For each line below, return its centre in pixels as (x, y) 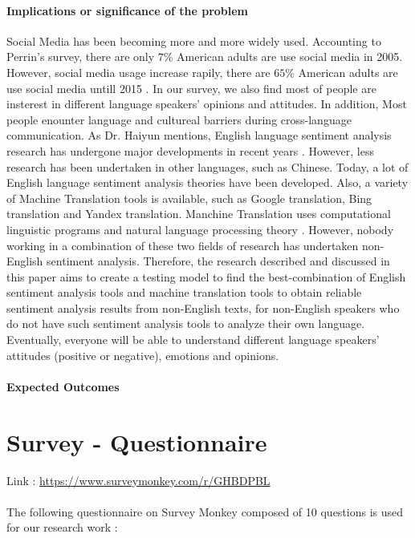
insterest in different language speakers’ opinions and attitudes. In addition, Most (207, 104)
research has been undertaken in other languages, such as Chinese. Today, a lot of (207, 166)
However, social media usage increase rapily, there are (138, 72)
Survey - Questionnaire (137, 441)
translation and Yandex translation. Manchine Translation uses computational (199, 214)
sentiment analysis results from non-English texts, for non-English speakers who (203, 307)
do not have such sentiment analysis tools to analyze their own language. (186, 324)
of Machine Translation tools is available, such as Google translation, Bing (189, 198)
